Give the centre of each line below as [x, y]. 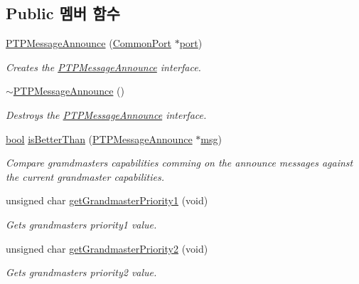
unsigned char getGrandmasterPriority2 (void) [107, 248]
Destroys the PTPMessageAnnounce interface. [106, 114]
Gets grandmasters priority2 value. [81, 272]
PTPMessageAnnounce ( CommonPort [89, 43]
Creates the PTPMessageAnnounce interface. [103, 67]
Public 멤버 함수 [63, 13]
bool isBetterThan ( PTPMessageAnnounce [99, 138]
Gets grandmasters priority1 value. [81, 224]
